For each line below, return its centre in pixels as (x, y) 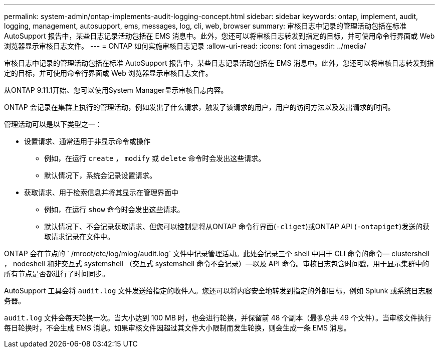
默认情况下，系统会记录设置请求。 (100, 175)
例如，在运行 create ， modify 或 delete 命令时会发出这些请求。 (155, 158)
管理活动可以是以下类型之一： (53, 124)
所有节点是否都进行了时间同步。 (57, 274)
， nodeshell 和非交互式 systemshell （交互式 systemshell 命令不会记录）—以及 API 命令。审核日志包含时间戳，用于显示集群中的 (217, 263)
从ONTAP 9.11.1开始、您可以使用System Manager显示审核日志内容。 (116, 90)
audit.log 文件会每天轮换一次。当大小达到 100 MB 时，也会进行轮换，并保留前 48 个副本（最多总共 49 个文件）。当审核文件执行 (218, 318)
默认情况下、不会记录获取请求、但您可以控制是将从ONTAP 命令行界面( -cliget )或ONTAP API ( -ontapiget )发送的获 (237, 226)
